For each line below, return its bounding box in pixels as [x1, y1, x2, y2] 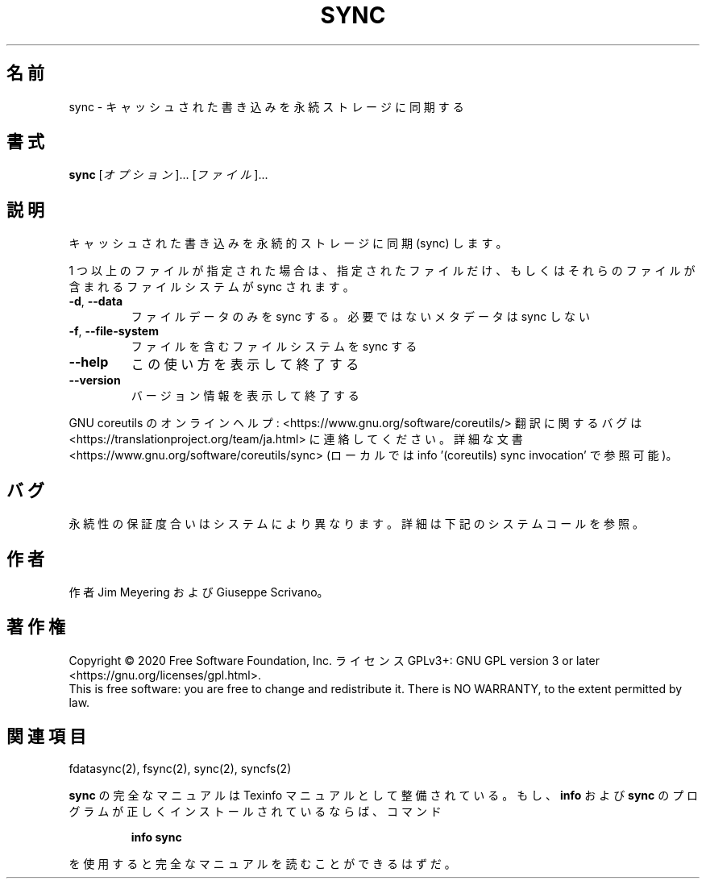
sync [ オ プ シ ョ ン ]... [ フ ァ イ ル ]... [69, 168, 268, 182]
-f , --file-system [69, 324, 159, 339]
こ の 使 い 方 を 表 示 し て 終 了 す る [131, 356, 359, 373]
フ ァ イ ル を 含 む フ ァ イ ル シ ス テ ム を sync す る [131, 339, 417, 354]
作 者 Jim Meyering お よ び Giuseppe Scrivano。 [69, 584, 329, 599]
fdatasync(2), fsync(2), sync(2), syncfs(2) [69, 761, 292, 775]
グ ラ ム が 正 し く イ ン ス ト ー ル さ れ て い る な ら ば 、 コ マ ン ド [69, 804, 442, 818]
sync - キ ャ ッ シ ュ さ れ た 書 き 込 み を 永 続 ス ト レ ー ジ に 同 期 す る [69, 99, 464, 114]
